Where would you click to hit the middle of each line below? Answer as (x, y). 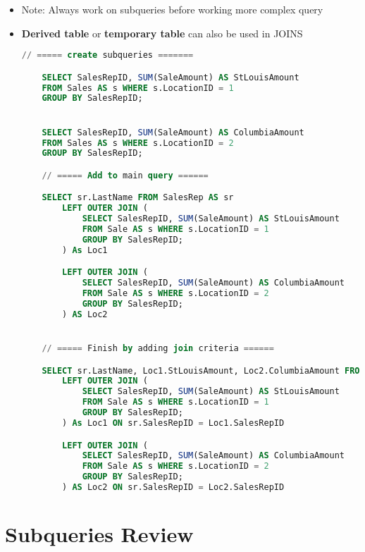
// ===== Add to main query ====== (125, 175)
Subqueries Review (99, 534)
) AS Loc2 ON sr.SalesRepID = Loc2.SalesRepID (173, 487)
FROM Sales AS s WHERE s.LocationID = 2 (138, 143)
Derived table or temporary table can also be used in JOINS (162, 33)
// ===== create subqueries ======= (107, 55)
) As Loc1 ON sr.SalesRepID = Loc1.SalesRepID (173, 423)
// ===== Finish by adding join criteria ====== (158, 349)
